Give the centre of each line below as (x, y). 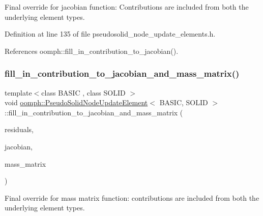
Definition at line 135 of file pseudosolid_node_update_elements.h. (110, 34)
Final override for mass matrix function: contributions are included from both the (132, 197)
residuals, (19, 129)
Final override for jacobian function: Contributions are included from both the (127, 7)
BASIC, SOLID (184, 102)
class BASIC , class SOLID (83, 92)
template (18, 92)
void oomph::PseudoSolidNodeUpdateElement (76, 102)
